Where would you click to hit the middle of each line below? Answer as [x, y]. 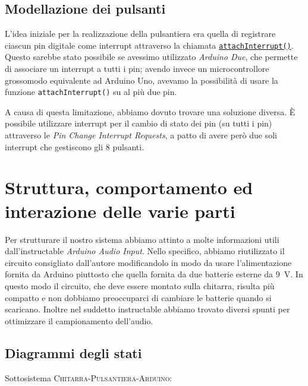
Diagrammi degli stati [73, 352]
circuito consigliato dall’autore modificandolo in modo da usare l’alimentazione [148, 262]
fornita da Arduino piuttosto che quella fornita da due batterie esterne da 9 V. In [154, 274]
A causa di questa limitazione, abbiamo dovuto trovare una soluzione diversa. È [150, 111]
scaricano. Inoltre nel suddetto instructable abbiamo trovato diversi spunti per [147, 309]
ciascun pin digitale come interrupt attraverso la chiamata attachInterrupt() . [149, 45]
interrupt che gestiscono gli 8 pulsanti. [75, 146]
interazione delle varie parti [120, 211]
